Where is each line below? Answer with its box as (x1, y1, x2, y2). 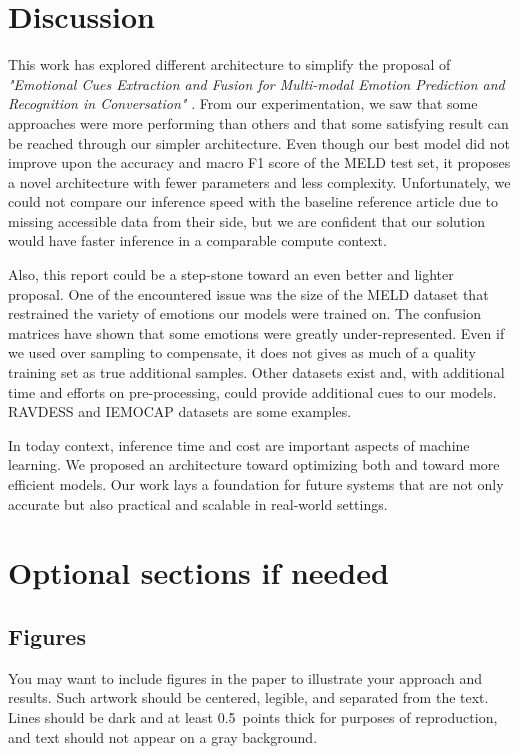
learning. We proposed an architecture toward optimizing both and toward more (8, 454, 500, 475)
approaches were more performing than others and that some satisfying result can (8, 112, 509, 133)
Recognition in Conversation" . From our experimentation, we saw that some (8, 93, 478, 114)
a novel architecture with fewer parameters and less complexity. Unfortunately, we (8, 171, 511, 192)
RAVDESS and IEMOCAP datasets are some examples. (8, 401, 352, 422)
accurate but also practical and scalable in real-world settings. (8, 493, 388, 514)
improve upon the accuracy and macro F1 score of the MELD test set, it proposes (8, 152, 511, 173)
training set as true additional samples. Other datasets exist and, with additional (8, 362, 505, 383)
